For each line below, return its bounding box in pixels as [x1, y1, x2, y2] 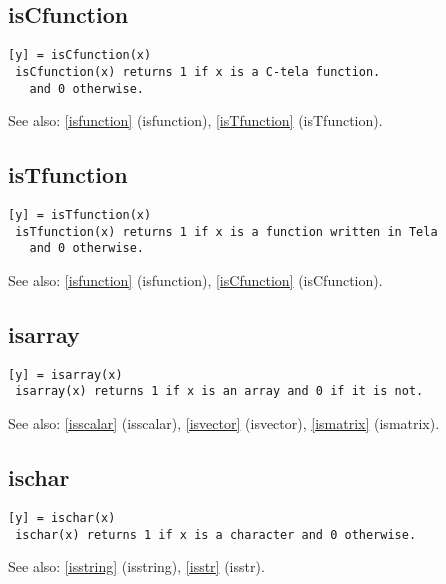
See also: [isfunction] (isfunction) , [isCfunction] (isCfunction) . [8, 269, 383, 290]
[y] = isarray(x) [8, 367, 123, 382]
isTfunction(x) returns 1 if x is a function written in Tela [15, 224, 438, 239]
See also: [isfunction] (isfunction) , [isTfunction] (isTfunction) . [8, 110, 383, 131]
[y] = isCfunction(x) [8, 48, 152, 63]
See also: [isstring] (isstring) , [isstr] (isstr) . [8, 556, 265, 577]
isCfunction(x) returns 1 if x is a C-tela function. [15, 64, 381, 79]
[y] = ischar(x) [8, 510, 116, 525]
